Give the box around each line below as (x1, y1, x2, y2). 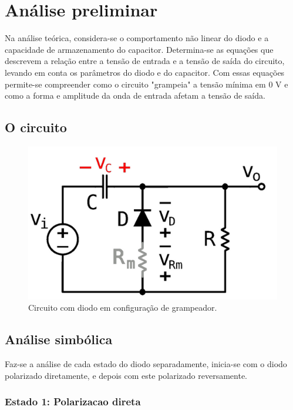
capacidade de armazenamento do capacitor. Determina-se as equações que (5, 43, 274, 55)
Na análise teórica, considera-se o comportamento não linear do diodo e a (5, 32, 269, 44)
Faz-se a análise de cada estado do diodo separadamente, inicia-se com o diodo (5, 358, 287, 370)
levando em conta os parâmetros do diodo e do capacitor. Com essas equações (5, 66, 285, 78)
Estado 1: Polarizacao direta (5, 394, 141, 409)
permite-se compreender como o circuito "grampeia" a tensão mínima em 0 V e (5, 78, 288, 90)
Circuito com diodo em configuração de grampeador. (28, 301, 217, 314)
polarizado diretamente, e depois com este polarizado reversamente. (5, 369, 247, 381)
